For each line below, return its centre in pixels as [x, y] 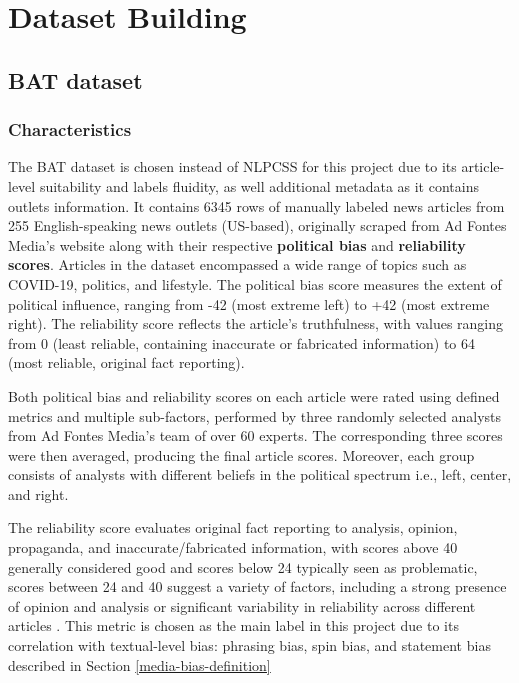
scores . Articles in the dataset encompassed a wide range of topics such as [237, 264]
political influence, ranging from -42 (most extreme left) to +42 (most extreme [249, 303]
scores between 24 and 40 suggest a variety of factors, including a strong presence [257, 586]
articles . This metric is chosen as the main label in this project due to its [233, 625]
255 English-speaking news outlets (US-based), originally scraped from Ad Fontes [257, 225]
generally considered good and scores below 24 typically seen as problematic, [243, 566]
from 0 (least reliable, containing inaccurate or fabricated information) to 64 [242, 342]
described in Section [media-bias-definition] [139, 664]
